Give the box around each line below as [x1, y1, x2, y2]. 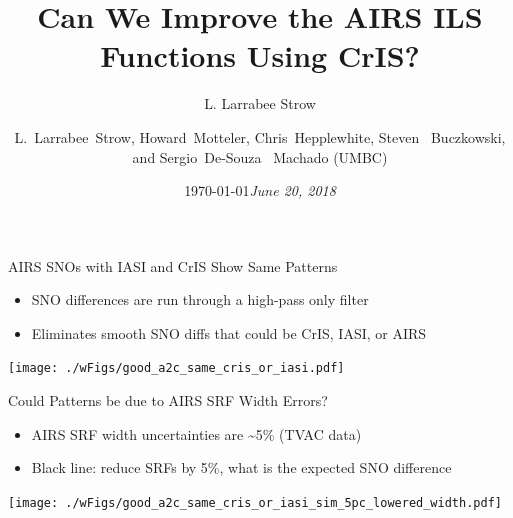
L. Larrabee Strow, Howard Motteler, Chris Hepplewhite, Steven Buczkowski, [14, 126, 506, 147]
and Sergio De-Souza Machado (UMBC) [132, 146, 388, 167]
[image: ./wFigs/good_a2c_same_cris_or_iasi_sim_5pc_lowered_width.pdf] [8, 495, 502, 510]
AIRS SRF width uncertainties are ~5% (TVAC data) [31, 423, 362, 444]
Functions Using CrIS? [100, 35, 420, 76]
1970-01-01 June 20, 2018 [184, 180, 336, 201]
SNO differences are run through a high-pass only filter [31, 289, 369, 310]
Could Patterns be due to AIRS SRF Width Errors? [8, 390, 328, 411]
